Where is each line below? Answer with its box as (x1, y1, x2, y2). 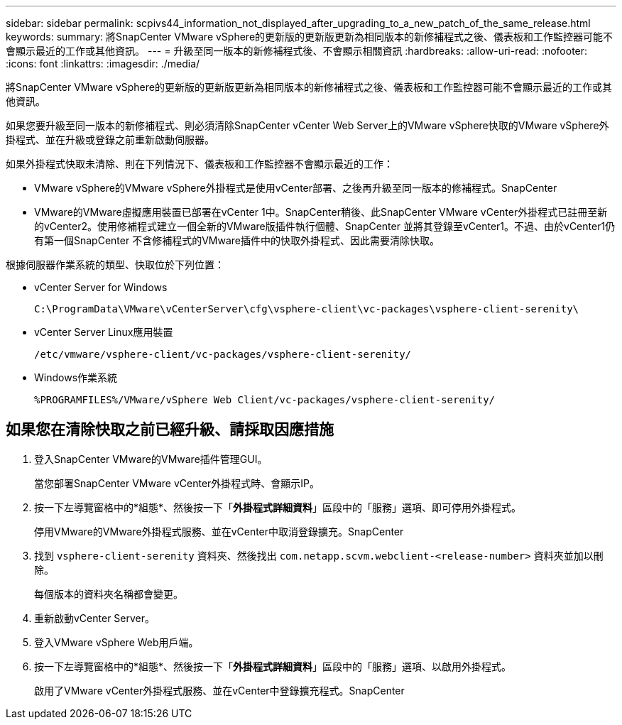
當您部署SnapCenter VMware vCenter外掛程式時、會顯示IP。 (34, 476, 320, 489)
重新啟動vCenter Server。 (34, 611, 155, 624)
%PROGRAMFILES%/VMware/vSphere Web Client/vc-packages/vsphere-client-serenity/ (34, 394, 496, 405)
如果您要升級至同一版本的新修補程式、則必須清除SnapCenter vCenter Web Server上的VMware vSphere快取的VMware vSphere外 (6, 119, 609, 131)
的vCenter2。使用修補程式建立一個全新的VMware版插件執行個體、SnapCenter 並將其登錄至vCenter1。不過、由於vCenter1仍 (34, 220, 616, 232)
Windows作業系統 (34, 371, 118, 383)
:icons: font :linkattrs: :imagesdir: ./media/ (6, 58, 200, 70)
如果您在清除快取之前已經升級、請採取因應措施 (6, 420, 334, 439)
